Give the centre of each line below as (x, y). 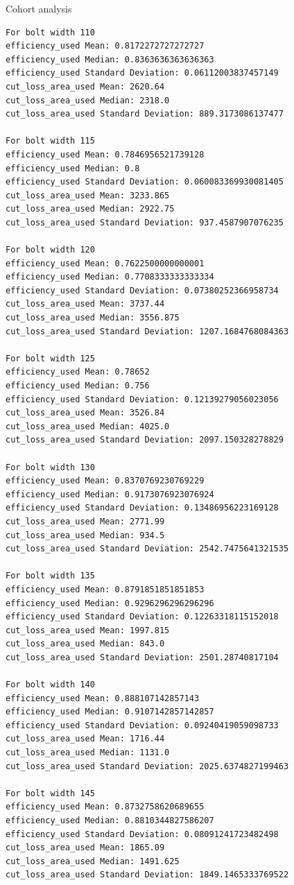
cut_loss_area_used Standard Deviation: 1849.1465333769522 (147, 875)
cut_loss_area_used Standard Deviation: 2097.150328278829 (145, 440)
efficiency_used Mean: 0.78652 (78, 372)
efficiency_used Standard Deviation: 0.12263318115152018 (142, 617)
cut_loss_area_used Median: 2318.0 (88, 100)
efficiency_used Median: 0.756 (78, 386)
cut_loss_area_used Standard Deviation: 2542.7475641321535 (147, 549)
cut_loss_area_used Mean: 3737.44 (85, 304)
